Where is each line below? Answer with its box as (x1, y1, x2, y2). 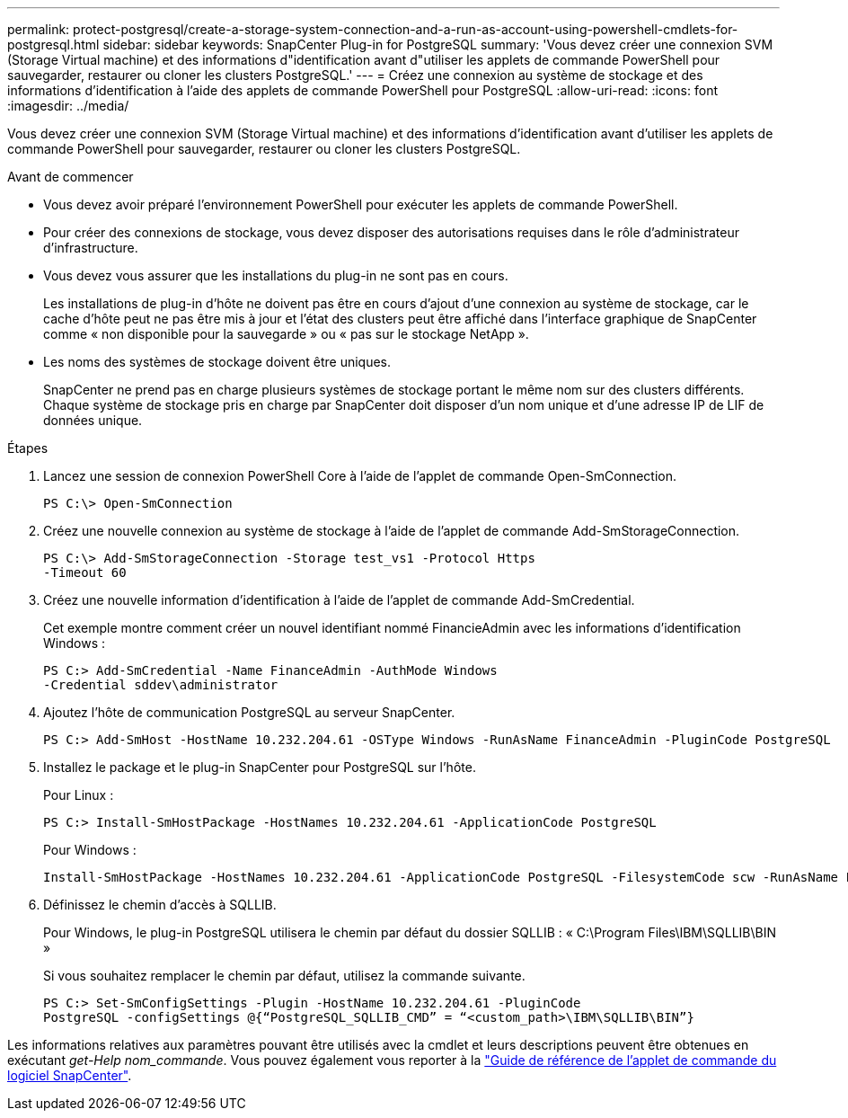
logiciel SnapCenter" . (7, 1068, 132, 1083)
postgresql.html (7, 37, 100, 52)
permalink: (7, 22, 70, 37)
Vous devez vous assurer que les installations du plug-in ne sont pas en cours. (43, 268, 508, 283)
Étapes (7, 440, 49, 456)
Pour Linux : (43, 787, 114, 803)
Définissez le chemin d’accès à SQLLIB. (43, 897, 277, 912)
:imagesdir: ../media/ (7, 98, 129, 113)
